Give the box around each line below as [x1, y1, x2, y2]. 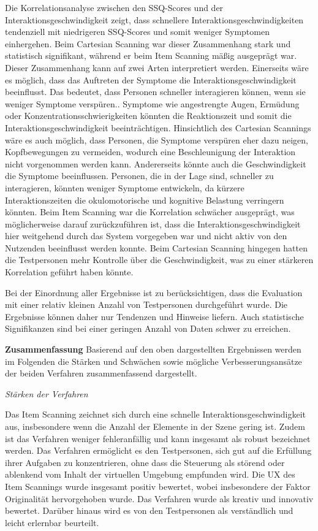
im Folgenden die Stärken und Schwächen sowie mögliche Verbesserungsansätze [5, 354, 302, 367]
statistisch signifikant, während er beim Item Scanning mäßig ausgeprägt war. [5, 49, 297, 62]
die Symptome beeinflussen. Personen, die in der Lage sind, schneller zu [5, 169, 274, 182]
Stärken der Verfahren [5, 387, 88, 400]
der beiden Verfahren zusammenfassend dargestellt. [5, 367, 197, 380]
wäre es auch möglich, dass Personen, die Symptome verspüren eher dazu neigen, [5, 133, 309, 146]
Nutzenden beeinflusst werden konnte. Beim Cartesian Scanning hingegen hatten [5, 241, 308, 254]
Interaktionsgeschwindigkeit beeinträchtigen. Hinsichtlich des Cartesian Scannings [5, 121, 311, 134]
